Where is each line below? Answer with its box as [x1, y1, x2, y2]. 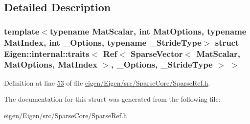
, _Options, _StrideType [111, 58, 213, 71]
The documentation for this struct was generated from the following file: [4, 94, 221, 104]
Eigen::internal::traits [4, 47, 90, 59]
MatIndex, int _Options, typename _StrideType [4, 36, 202, 48]
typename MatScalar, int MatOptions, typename [49, 25, 247, 37]
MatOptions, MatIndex [4, 58, 98, 71]
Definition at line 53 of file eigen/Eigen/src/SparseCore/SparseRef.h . [4, 77, 210, 88]
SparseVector [131, 47, 183, 59]
